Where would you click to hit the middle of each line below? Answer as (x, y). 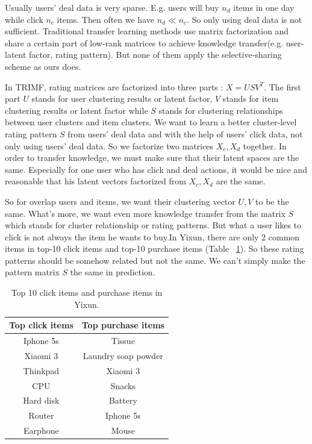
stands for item (251, 98)
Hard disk (41, 400)
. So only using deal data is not (245, 19)
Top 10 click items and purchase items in (87, 292)
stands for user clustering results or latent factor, (122, 98)
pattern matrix (32, 272)
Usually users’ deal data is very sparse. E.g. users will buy (112, 7)
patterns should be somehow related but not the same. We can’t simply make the (155, 260)
